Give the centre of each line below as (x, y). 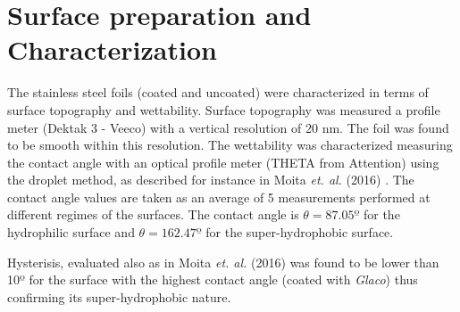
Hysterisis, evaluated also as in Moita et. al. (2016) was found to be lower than (223, 262)
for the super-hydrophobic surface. (300, 232)
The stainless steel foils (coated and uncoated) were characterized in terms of (218, 92)
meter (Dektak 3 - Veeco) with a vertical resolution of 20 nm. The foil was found (228, 127)
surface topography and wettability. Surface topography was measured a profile (224, 109)
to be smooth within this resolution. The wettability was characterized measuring (230, 145)
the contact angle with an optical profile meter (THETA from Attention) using (223, 162)
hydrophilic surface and (71, 232)
